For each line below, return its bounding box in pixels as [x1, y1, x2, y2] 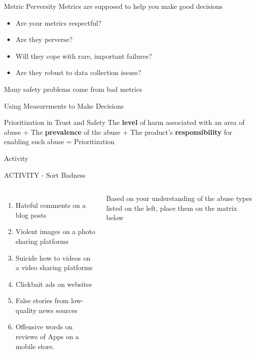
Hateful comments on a [15, 200, 86, 210]
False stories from [15, 295, 69, 306]
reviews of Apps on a [15, 331, 79, 342]
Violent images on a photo [15, 226, 95, 236]
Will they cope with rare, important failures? [15, 50, 152, 61]
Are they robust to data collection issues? [15, 67, 142, 78]
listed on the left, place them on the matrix [106, 202, 237, 213]
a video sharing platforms [15, 262, 93, 273]
